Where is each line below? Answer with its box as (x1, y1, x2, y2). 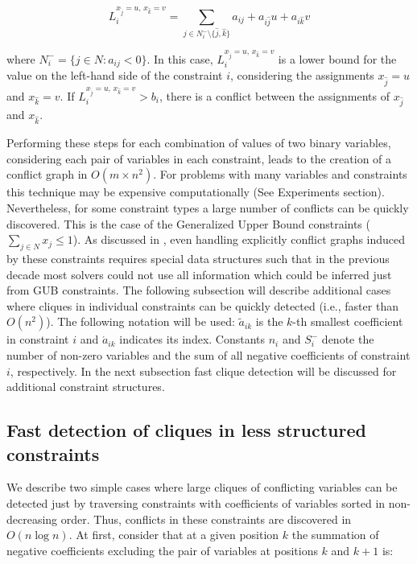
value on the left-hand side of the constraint (6, 67, 223, 84)
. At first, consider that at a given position (68, 526, 279, 543)
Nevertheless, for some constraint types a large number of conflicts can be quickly (6, 200, 409, 216)
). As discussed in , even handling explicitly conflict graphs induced (72, 231, 406, 248)
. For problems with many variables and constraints (153, 166, 407, 183)
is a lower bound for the (278, 50, 397, 67)
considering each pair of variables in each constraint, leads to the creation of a (6, 150, 392, 167)
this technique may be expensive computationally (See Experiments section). (6, 183, 385, 200)
